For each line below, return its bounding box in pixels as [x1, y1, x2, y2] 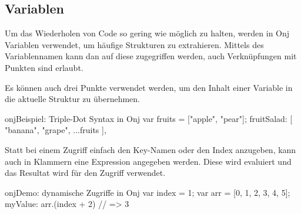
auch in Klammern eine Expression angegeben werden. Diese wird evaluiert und [5, 155, 292, 167]
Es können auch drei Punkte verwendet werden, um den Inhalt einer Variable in [5, 81, 293, 93]
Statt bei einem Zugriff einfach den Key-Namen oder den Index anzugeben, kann [5, 143, 296, 155]
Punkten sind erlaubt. [5, 61, 83, 73]
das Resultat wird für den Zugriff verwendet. [5, 167, 166, 179]
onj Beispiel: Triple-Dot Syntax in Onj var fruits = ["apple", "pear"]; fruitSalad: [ [5, 112, 293, 124]
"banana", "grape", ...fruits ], [5, 124, 106, 136]
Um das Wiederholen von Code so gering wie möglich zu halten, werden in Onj [5, 27, 290, 39]
